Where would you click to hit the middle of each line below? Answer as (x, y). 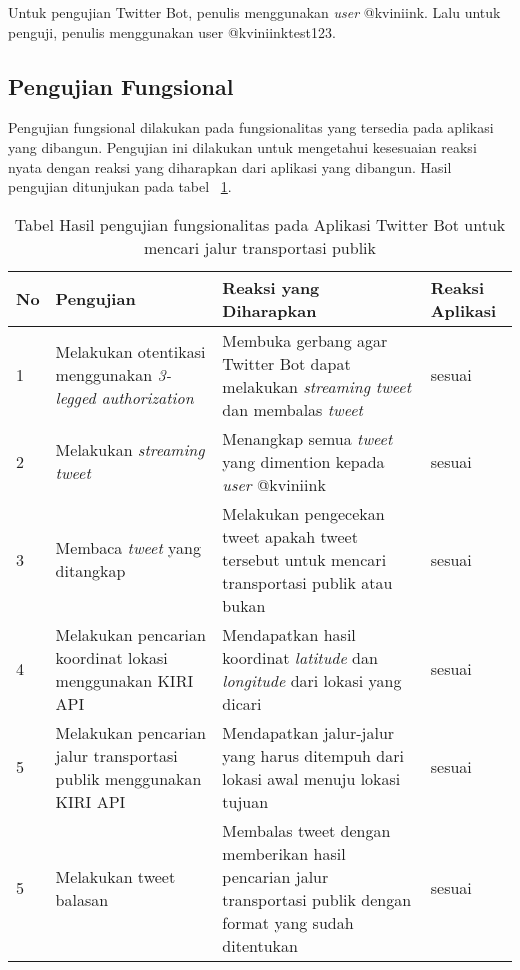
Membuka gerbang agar (305, 340)
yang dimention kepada (303, 461)
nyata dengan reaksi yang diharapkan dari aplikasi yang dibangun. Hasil (230, 166)
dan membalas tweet (292, 409)
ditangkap (90, 571)
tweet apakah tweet (290, 536)
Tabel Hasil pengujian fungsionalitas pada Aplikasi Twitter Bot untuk (260, 224)
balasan (82, 899)
